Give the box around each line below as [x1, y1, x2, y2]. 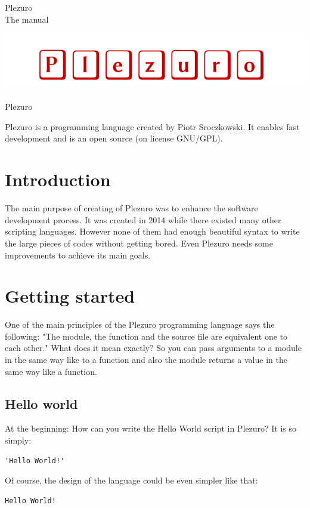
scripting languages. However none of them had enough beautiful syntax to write [5, 225, 300, 238]
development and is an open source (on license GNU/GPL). [5, 132, 223, 144]
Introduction [5, 167, 111, 192]
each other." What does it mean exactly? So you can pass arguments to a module [5, 341, 302, 354]
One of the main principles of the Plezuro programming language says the [5, 318, 275, 331]
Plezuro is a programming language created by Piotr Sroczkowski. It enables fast [5, 120, 300, 133]
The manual [5, 13, 49, 25]
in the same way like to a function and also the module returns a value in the [5, 353, 287, 366]
